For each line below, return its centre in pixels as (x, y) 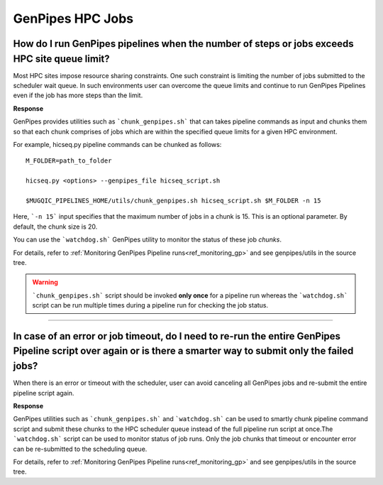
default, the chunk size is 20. (55, 227)
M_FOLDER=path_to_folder (69, 161)
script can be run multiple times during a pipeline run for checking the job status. (150, 305)
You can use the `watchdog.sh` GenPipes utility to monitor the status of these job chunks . (147, 240)
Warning (45, 282)
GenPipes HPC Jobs (73, 18)
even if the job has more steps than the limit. (78, 95)
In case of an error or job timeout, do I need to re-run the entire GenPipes (177, 336)
